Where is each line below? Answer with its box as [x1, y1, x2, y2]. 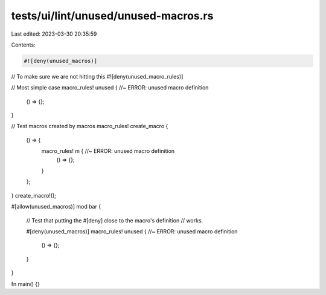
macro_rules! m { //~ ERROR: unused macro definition [41, 147, 175, 155]
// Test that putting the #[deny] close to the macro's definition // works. [26, 216, 203, 224]
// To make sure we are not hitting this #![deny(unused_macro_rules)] [11, 73, 184, 80]
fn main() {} [11, 280, 40, 287]
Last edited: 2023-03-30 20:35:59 [11, 30, 97, 37]
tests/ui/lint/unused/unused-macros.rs [11, 9, 214, 22]
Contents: [11, 41, 36, 48]
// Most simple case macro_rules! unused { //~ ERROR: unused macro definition [11, 84, 209, 91]
